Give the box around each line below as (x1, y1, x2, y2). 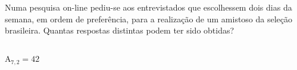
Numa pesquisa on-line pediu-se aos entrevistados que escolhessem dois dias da (5, 1, 292, 13)
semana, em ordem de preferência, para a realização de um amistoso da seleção (5, 12, 293, 25)
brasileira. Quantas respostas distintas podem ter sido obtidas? (5, 24, 235, 36)
